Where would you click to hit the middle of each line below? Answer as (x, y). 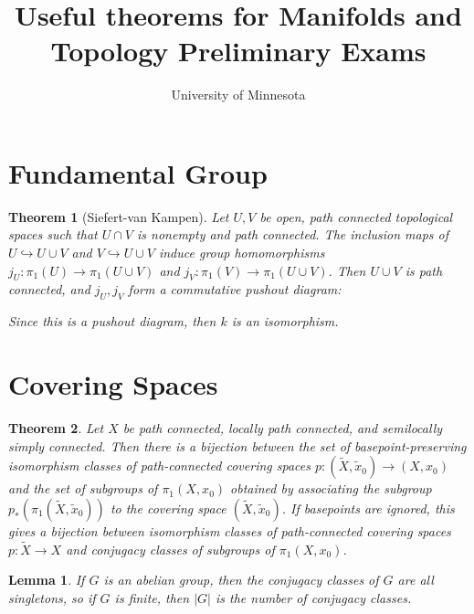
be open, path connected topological (356, 216)
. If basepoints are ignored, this (368, 508)
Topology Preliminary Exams (238, 51)
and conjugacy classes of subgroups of (170, 549)
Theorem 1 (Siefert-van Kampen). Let (119, 216)
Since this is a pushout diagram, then (112, 321)
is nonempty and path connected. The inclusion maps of (293, 234)
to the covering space (168, 508)
